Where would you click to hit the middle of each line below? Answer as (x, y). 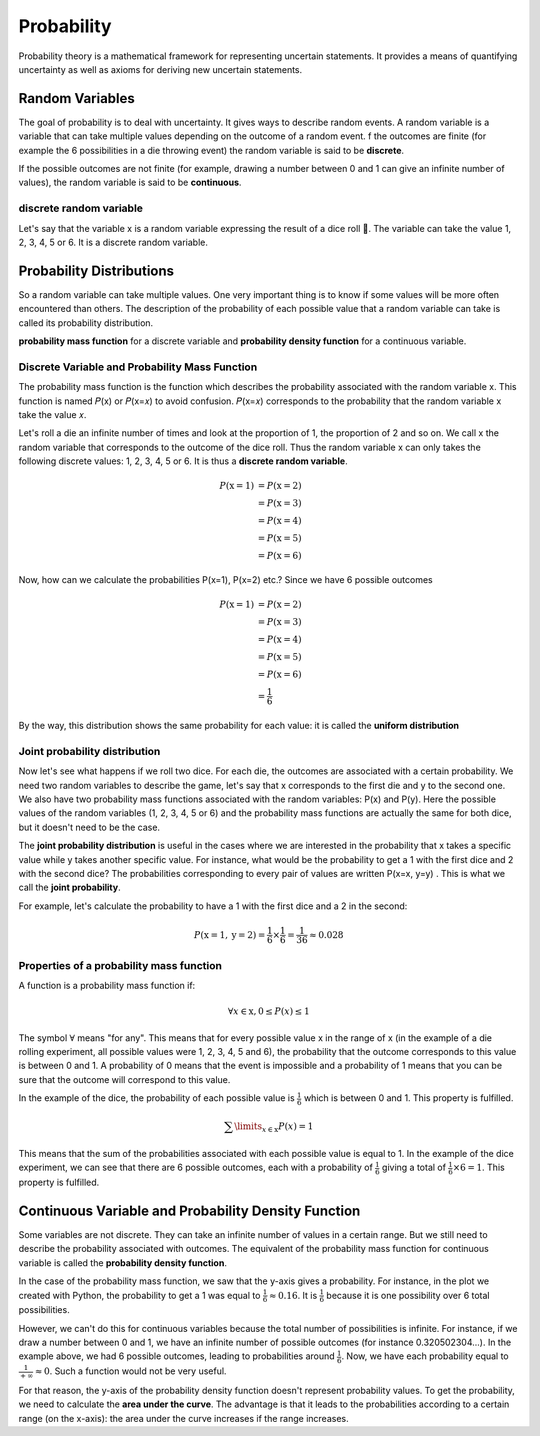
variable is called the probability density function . (122, 1262)
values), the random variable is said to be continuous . (130, 182)
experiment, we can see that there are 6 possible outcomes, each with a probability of (196, 1167)
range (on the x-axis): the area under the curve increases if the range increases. (183, 1418)
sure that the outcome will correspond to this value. (124, 1079)
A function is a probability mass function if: (107, 986)
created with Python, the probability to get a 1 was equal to (139, 1295)
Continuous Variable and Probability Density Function (189, 1210)
